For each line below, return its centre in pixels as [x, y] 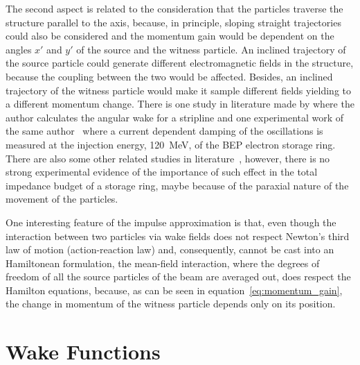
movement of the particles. [62, 199]
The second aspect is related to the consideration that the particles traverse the [174, 8]
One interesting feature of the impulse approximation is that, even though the [171, 222]
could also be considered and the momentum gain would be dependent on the [170, 36]
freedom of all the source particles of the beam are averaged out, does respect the [178, 277]
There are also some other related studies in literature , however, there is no [168, 158]
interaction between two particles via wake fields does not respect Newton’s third [178, 236]
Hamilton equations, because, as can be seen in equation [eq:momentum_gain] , [174, 290]
